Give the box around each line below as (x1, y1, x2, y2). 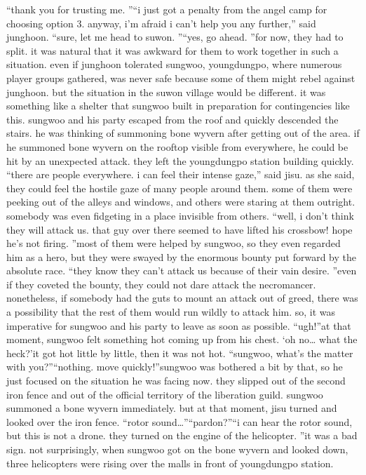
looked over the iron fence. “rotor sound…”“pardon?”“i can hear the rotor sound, (6, 414, 353, 429)
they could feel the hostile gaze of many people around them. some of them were (6, 180, 353, 195)
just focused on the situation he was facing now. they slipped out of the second (6, 373, 346, 388)
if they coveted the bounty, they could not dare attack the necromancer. (6, 276, 316, 291)
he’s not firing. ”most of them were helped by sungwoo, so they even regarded (6, 236, 341, 250)
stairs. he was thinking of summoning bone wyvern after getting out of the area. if (6, 126, 360, 140)
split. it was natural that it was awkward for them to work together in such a (6, 43, 339, 58)
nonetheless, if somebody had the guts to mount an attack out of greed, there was (6, 290, 358, 305)
